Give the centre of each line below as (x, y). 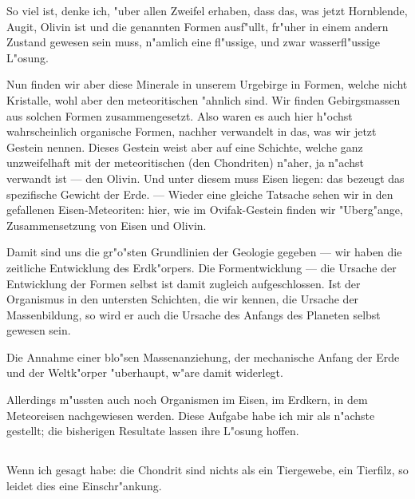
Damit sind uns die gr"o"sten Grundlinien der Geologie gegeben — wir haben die (204, 252)
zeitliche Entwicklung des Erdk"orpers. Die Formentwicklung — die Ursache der (202, 267)
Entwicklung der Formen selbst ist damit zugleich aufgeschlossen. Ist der (184, 283)
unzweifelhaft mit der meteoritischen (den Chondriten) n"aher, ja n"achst (185, 162)
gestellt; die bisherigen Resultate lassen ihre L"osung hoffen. (153, 431)
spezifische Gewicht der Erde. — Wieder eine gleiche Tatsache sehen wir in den (200, 194)
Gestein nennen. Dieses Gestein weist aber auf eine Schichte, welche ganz (185, 147)
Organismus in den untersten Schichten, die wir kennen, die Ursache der (183, 299)
